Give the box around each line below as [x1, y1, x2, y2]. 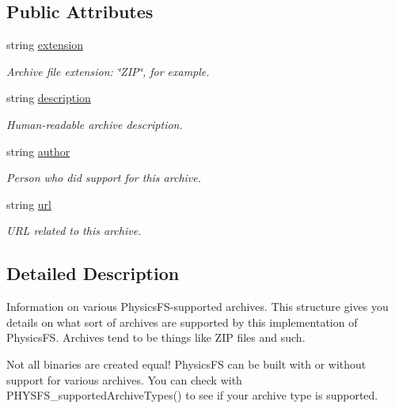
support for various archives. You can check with [6, 371, 242, 388]
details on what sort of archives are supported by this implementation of [6, 313, 358, 330]
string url [6, 195, 51, 212]
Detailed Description [6, 261, 180, 286]
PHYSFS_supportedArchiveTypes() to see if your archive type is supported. [6, 387, 378, 403]
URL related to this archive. [6, 222, 142, 239]
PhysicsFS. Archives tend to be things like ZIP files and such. [6, 329, 306, 346]
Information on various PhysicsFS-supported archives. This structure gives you [6, 298, 389, 315]
